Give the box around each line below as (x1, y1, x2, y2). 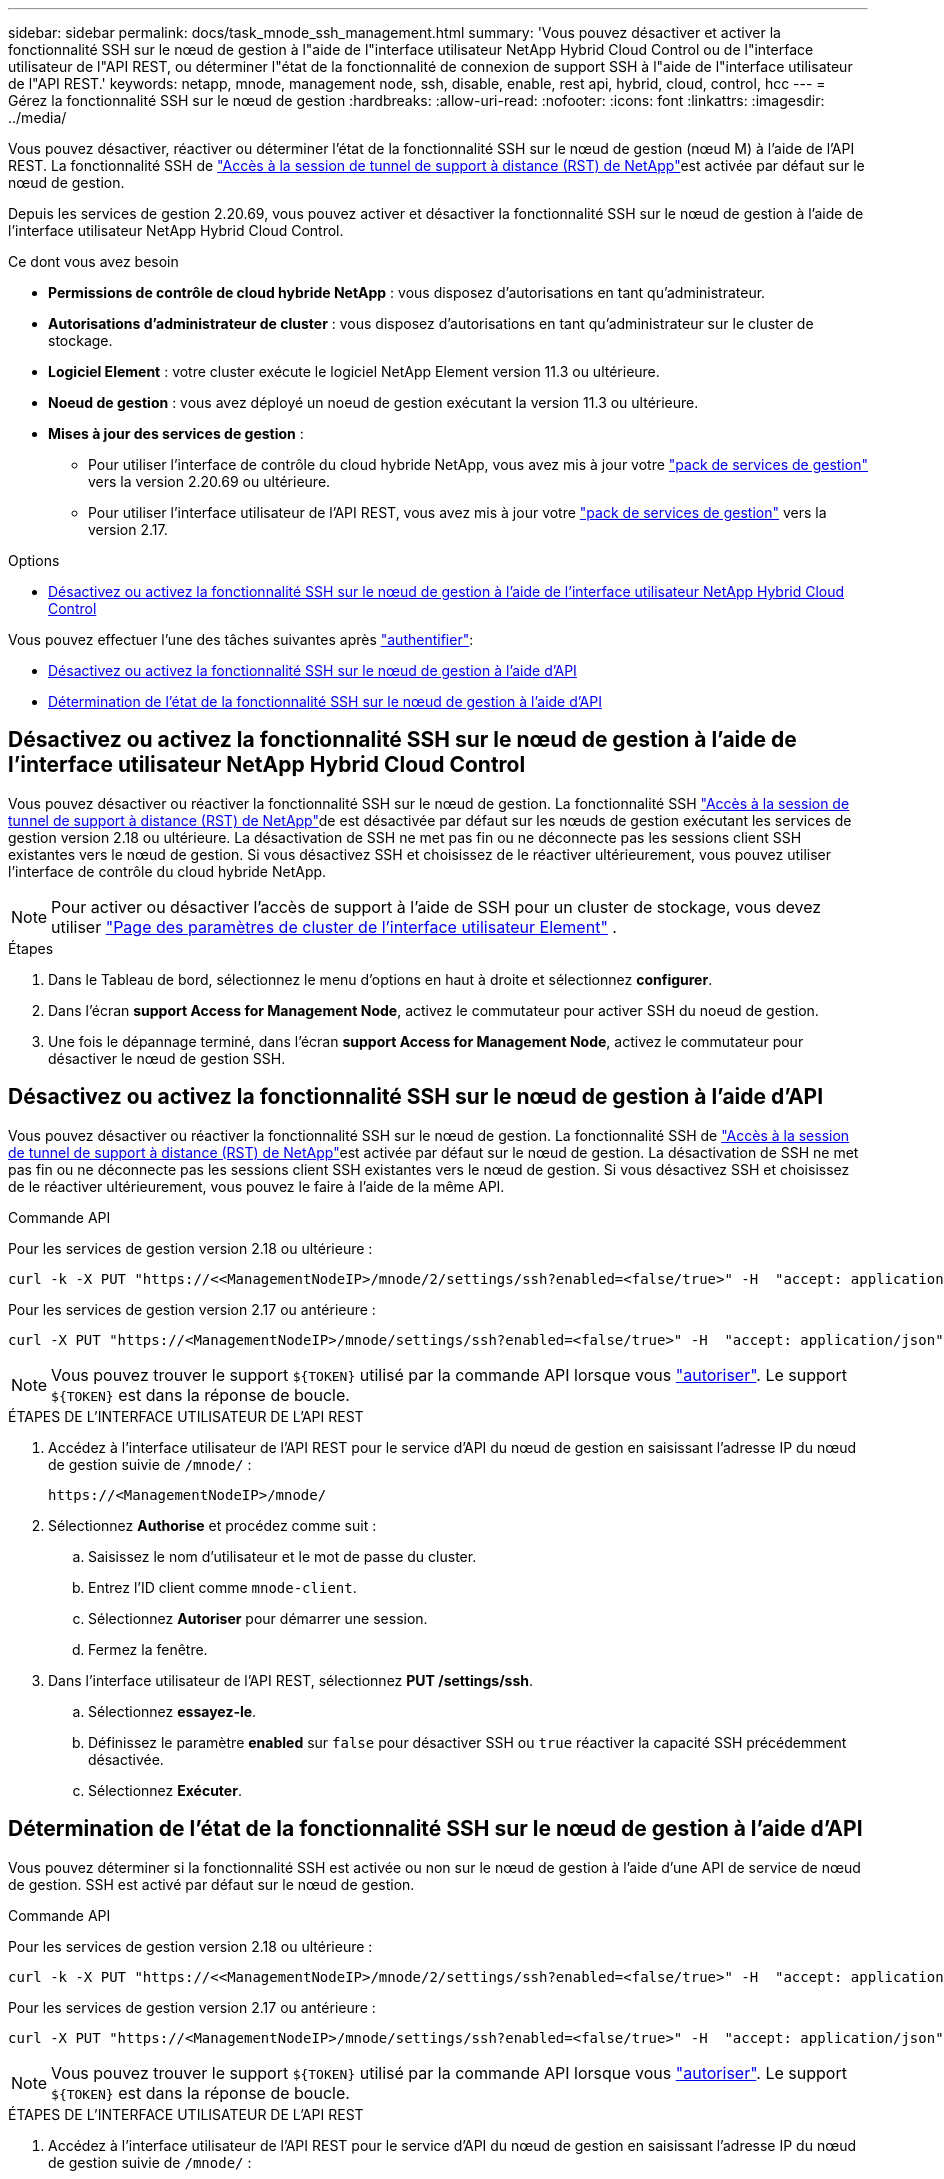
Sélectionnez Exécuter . (88, 1781, 242, 1799)
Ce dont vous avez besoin (8, 253, 179, 270)
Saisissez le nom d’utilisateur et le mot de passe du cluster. (88, 1547, 477, 1565)
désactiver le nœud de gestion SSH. (48, 1049, 286, 1067)
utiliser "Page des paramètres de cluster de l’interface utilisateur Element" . (51, 916, 617, 937)
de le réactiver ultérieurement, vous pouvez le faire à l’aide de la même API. (8, 1177, 505, 1195)
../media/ (8, 109, 67, 126)
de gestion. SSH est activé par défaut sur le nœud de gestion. (8, 1875, 415, 1893)
